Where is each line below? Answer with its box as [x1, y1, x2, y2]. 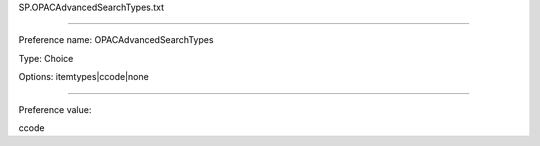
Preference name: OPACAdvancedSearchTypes [18, 34, 214, 46]
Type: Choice [18, 52, 74, 64]
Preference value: [18, 103, 92, 115]
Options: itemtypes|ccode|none [18, 71, 149, 83]
